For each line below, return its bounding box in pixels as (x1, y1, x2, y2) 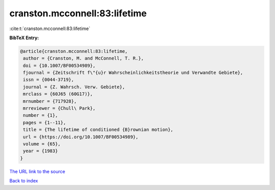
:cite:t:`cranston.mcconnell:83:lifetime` (9, 25, 91, 32)
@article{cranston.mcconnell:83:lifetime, (20, 48, 128, 54)
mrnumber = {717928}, (23, 98, 77, 104)
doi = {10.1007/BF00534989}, (23, 63, 96, 68)
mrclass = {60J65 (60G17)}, (23, 91, 93, 97)
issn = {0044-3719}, (23, 77, 74, 83)
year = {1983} (23, 148, 58, 154)
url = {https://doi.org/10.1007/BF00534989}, (23, 134, 139, 140)
